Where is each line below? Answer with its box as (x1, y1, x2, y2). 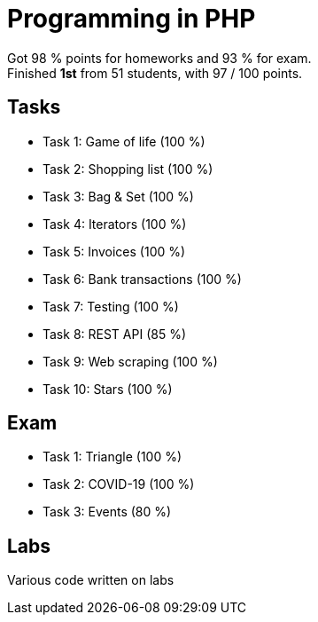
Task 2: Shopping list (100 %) (43, 161, 213, 177)
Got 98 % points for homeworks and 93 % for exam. (7, 50, 312, 66)
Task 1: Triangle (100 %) (43, 449, 182, 465)
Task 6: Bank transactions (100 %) (43, 271, 242, 287)
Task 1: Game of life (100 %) (43, 133, 206, 149)
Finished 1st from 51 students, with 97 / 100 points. (7, 65, 303, 81)
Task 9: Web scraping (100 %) (43, 353, 218, 369)
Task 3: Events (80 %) (43, 504, 172, 520)
